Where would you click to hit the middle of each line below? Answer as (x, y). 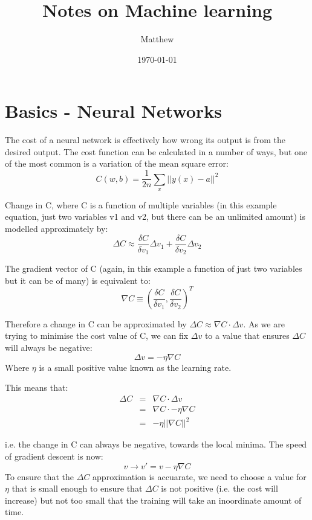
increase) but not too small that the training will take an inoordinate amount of (153, 500)
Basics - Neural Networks (113, 111)
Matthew (157, 39)
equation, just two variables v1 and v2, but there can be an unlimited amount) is (155, 217)
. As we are (264, 323)
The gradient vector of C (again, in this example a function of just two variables (154, 268)
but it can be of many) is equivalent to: (78, 280)
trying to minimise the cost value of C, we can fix (97, 335)
